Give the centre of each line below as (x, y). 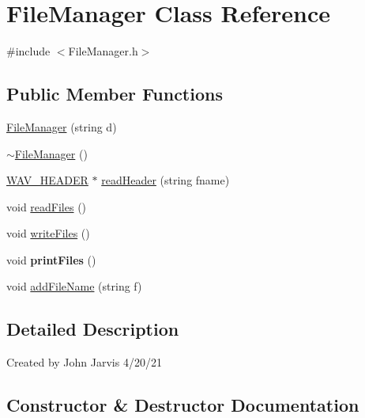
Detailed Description (93, 329)
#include (28, 51)
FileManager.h (103, 51)
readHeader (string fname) (166, 180)
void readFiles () (47, 206)
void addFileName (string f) (74, 286)
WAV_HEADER (47, 180)
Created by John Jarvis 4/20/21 (84, 362)
